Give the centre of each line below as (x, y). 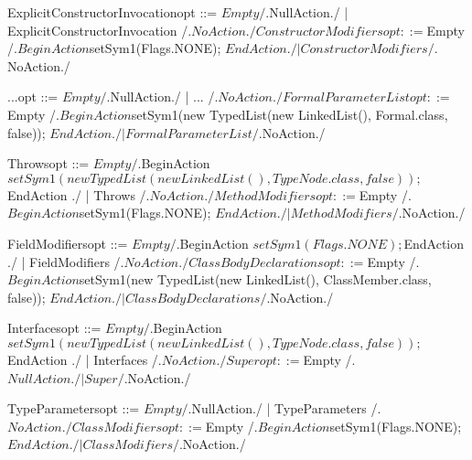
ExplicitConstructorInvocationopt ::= (113, 12)
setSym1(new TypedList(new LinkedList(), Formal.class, (290, 114)
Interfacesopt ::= (54, 328)
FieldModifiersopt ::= (68, 243)
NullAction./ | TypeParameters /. (286, 408)
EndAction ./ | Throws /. (79, 194)
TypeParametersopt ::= (74, 408)
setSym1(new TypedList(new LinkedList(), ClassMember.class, (255, 279)
